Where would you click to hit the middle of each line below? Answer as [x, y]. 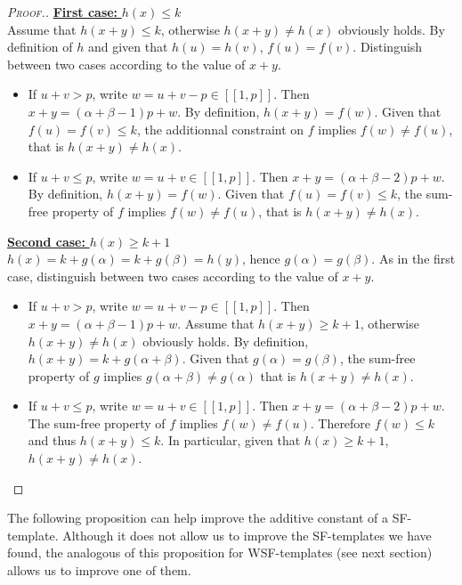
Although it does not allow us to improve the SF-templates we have [247, 535]
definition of [40, 47]
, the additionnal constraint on [220, 129]
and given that [128, 47]
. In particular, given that [231, 440]
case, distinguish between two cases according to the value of [173, 276]
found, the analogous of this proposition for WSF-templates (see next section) [220, 552]
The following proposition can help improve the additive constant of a [198, 518]
